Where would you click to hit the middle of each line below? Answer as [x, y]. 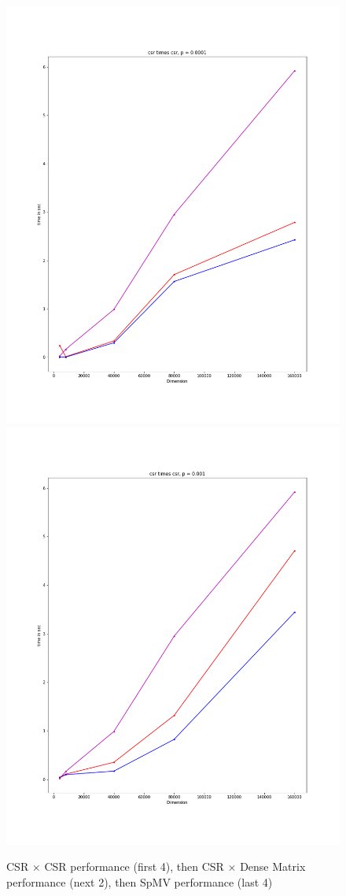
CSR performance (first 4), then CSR [134, 866]
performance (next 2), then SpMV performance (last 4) [140, 882]
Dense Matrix [273, 866]
